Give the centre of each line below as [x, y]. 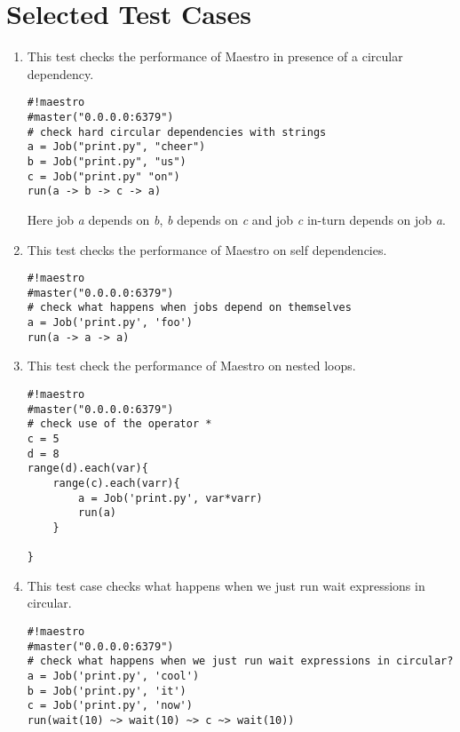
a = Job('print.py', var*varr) [171, 498]
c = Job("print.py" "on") [103, 176]
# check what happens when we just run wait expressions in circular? [240, 661]
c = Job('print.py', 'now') [110, 706]
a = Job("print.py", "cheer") [116, 147]
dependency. [60, 73]
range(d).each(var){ [87, 469]
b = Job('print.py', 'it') [107, 691]
